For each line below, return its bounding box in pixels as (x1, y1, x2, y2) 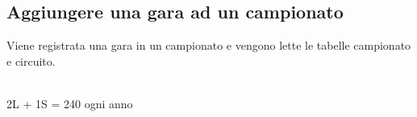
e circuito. (6, 52, 56, 69)
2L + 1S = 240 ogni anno (6, 95, 133, 111)
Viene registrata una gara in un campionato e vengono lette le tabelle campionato (6, 37, 411, 54)
